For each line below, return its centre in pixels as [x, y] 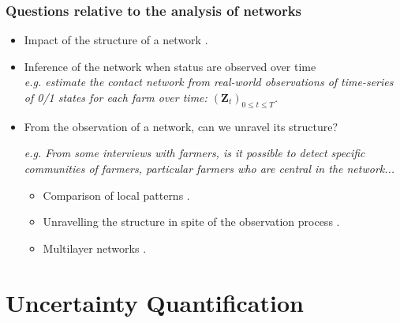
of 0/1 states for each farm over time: [116, 97]
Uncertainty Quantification [155, 302]
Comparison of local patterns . [116, 195]
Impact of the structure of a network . [116, 40]
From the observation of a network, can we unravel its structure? [181, 126]
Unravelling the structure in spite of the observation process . [191, 222]
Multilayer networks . [95, 248]
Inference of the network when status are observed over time [170, 66]
